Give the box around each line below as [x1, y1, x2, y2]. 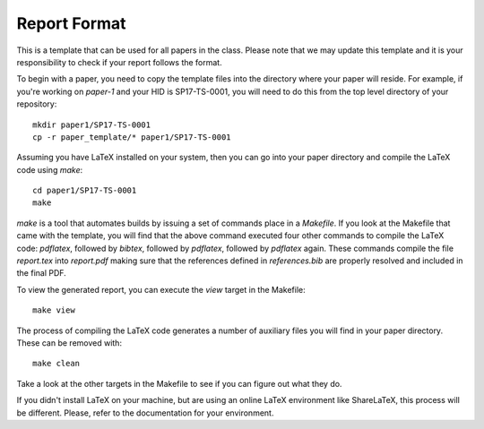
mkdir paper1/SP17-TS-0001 [32, 119, 151, 130]
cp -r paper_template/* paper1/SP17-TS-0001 [32, 132, 232, 142]
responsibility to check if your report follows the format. [16, 56, 223, 67]
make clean [32, 358, 81, 369]
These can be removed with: [16, 337, 123, 348]
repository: [16, 99, 57, 109]
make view [32, 305, 75, 315]
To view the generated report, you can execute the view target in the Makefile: [16, 284, 307, 295]
